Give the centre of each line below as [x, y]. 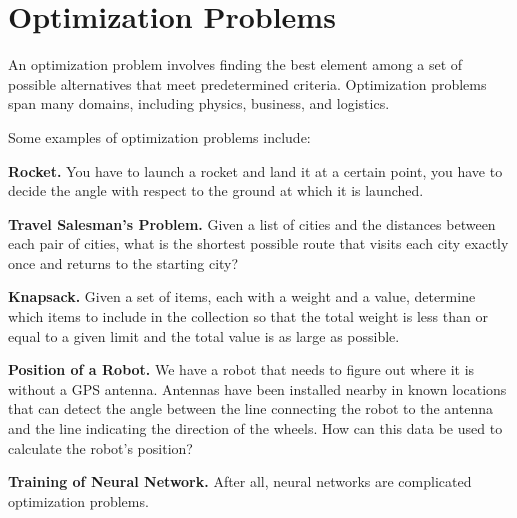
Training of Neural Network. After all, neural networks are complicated [240, 481]
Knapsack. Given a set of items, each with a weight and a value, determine [242, 296]
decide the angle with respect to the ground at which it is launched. [216, 190]
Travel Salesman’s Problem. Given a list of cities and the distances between [252, 223]
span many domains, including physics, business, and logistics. [199, 103]
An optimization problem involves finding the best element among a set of [235, 64]
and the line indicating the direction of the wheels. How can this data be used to [255, 428]
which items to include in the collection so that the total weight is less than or [248, 316]
